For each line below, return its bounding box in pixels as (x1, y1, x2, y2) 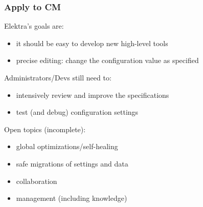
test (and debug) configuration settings (16, 107, 139, 117)
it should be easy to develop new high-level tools (16, 37, 168, 48)
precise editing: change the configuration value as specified (16, 55, 199, 66)
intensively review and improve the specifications (16, 89, 169, 100)
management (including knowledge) (16, 193, 127, 203)
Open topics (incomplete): (4, 123, 86, 134)
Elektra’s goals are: (4, 20, 64, 31)
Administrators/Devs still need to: (4, 72, 111, 82)
